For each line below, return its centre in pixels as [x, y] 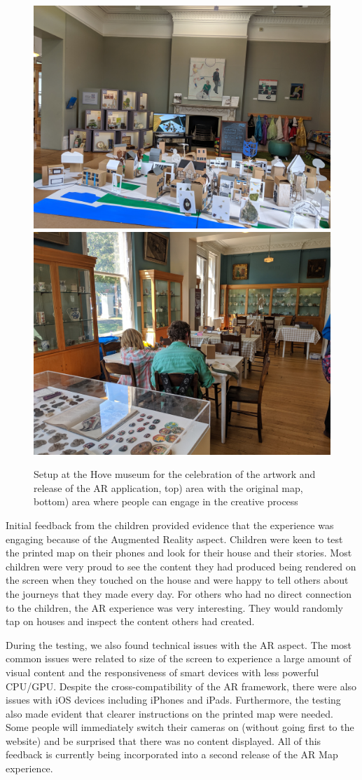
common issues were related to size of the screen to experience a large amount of [179, 658]
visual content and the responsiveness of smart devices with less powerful [162, 672]
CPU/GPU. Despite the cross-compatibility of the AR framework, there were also [181, 686]
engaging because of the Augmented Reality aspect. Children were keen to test [174, 539]
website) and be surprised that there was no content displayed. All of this [163, 740]
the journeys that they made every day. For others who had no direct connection [179, 593]
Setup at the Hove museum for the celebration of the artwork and [175, 474]
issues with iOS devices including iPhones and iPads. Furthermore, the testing [173, 700]
